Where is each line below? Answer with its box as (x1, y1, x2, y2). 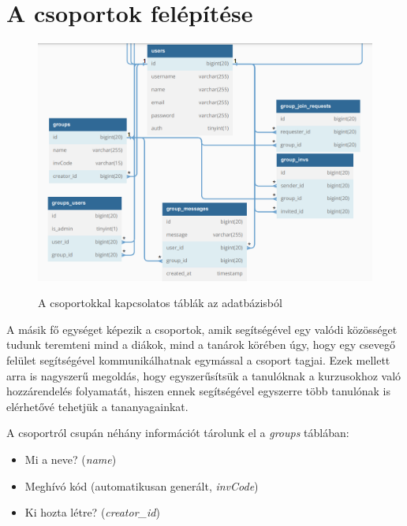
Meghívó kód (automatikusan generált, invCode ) (24, 477, 259, 494)
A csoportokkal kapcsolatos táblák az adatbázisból (38, 294, 282, 311)
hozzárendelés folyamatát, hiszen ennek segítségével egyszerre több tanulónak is (6, 383, 391, 399)
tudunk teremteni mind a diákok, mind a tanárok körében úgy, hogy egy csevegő (6, 336, 395, 353)
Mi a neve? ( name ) (24, 450, 117, 467)
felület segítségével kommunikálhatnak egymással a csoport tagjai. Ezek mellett (6, 351, 390, 368)
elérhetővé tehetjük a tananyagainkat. (6, 398, 189, 414)
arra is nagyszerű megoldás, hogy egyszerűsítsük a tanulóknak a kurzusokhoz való (6, 367, 401, 383)
